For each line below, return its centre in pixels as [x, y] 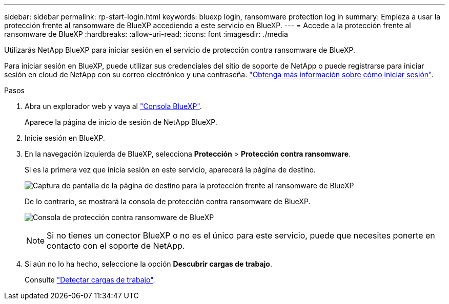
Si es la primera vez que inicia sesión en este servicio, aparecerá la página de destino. [170, 170]
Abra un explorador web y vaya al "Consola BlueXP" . [113, 106]
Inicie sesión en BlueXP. [65, 138]
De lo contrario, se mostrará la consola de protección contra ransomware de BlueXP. [168, 201]
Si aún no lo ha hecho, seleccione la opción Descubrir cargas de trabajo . [148, 264]
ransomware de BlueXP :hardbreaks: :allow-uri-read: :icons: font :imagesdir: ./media [146, 34]
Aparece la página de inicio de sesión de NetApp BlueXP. [121, 122]
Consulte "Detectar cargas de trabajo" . [90, 280]
